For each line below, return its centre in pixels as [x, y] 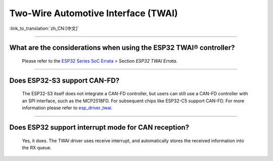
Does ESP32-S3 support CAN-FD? [64, 80]
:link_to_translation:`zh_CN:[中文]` [44, 28]
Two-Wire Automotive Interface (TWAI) [94, 13]
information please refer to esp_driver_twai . [67, 108]
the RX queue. [37, 147]
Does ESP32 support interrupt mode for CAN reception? [99, 127]
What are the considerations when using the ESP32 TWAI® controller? [122, 48]
